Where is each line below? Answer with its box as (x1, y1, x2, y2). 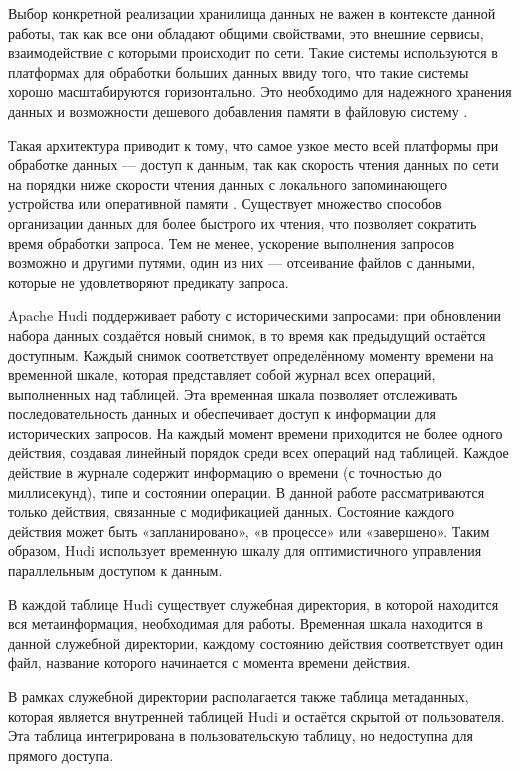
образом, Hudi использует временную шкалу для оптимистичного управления (8, 540, 482, 561)
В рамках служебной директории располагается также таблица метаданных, (8, 686, 469, 706)
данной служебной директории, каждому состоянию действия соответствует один (8, 632, 504, 653)
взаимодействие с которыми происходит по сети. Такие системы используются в (8, 42, 498, 63)
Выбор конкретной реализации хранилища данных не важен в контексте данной (8, 3, 496, 23)
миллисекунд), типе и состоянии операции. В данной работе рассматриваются (8, 481, 485, 502)
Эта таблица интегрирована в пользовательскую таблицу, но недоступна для (8, 725, 473, 746)
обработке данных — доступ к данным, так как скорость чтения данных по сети (8, 154, 499, 175)
